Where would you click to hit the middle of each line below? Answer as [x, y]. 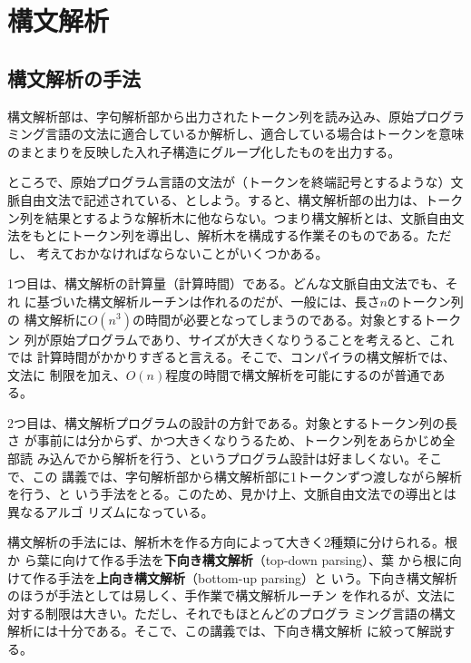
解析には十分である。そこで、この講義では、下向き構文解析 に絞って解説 [225, 631]
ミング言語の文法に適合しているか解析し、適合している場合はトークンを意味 [236, 134]
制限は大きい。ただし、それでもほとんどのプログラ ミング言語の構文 [250, 613]
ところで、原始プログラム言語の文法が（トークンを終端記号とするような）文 [235, 182]
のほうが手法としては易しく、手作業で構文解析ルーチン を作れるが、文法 [225, 595]
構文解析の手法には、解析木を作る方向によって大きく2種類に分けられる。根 [232, 542]
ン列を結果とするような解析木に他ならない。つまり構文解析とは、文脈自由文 [236, 217]
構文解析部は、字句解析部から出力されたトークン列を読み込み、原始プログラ [236, 116]
